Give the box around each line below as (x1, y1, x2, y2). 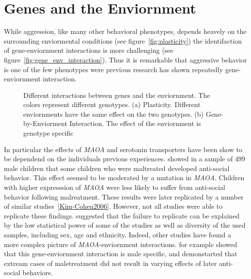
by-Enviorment (23, 118, 67, 128)
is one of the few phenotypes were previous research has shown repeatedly (4, 64, 223, 74)
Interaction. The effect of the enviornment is (69, 118, 201, 128)
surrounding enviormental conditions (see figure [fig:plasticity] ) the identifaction (4, 35, 242, 46)
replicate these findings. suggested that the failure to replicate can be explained (4, 210, 240, 220)
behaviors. (22, 267, 53, 278)
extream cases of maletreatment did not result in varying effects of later (4, 258, 217, 268)
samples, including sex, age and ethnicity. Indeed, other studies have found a (4, 230, 232, 239)
